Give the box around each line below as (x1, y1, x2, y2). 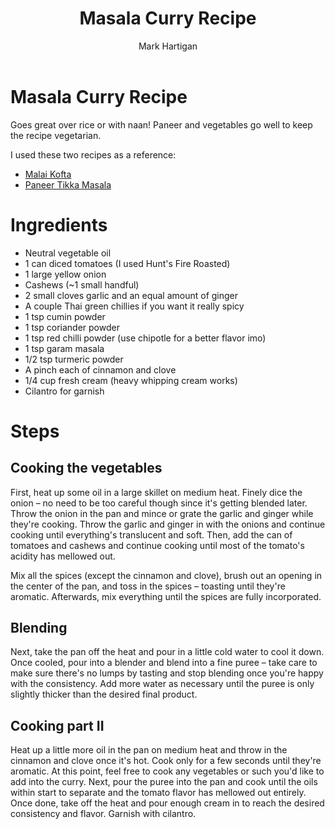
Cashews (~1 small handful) (24, 278, 140, 291)
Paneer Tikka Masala (24, 178, 112, 191)
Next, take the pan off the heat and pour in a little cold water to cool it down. (10, 646, 325, 658)
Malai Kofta (24, 168, 72, 180)
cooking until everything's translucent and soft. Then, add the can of (10, 528, 293, 541)
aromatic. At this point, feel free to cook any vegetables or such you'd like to (10, 765, 325, 777)
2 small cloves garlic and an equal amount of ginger (24, 289, 239, 301)
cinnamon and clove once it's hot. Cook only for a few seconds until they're (10, 755, 322, 767)
